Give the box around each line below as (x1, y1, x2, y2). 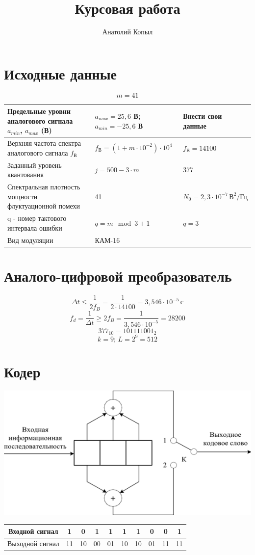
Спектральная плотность (7, 182, 80, 192)
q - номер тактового (7, 213, 67, 223)
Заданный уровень (7, 159, 62, 170)
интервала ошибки (7, 222, 62, 233)
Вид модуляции (7, 235, 53, 245)
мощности (7, 191, 38, 201)
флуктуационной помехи (7, 201, 80, 211)
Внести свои (183, 110, 222, 121)
